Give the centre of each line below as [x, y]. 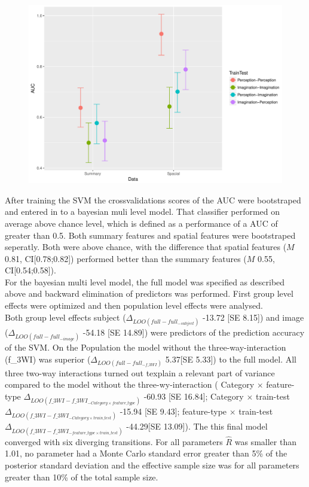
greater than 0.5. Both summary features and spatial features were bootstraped [150, 235]
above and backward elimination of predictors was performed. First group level [149, 293]
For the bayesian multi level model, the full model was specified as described [145, 281]
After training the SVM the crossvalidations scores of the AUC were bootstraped [153, 200]
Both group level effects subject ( [65, 317]
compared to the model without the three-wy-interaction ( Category [130, 384]
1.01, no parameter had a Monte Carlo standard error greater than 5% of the [146, 453]
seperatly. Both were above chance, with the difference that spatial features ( [146, 247]
